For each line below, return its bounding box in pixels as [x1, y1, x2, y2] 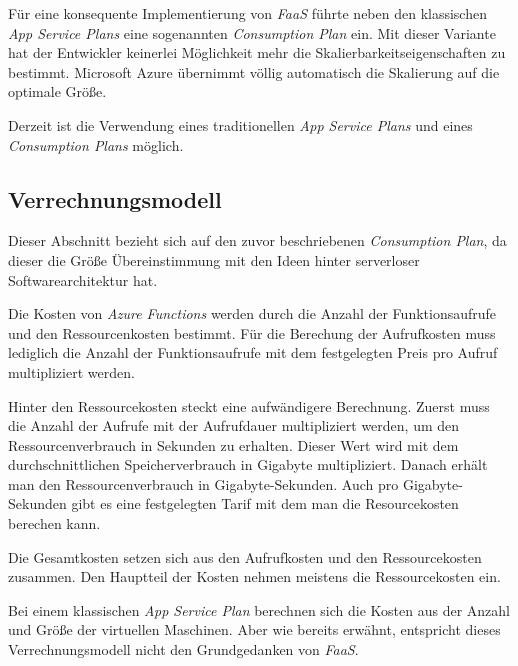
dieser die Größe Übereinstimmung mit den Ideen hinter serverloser [8, 249, 420, 270]
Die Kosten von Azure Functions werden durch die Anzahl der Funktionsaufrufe [8, 303, 497, 324]
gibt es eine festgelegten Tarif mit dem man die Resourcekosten [71, 493, 459, 514]
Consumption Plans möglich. [8, 134, 184, 155]
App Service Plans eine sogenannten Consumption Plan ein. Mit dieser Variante [8, 22, 496, 43]
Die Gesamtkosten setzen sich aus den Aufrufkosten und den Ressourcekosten [8, 546, 482, 567]
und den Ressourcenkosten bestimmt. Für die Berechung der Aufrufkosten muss [8, 322, 496, 343]
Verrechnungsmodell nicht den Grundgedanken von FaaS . [8, 639, 359, 660]
